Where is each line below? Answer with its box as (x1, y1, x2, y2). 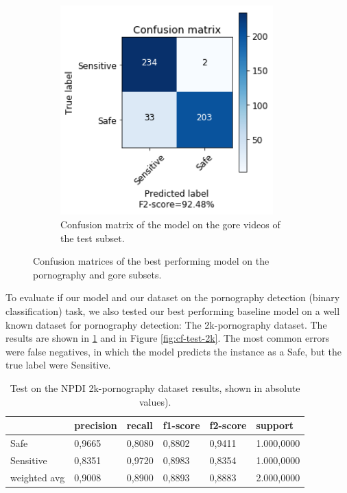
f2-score (209, 418, 247, 432)
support (256, 418, 294, 432)
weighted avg (10, 470, 65, 484)
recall (126, 418, 153, 432)
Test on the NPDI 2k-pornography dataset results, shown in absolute (10, 380, 300, 395)
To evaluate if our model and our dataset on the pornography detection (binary (5, 290, 340, 305)
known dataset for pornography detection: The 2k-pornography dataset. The (5, 317, 327, 331)
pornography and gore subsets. (33, 267, 162, 281)
